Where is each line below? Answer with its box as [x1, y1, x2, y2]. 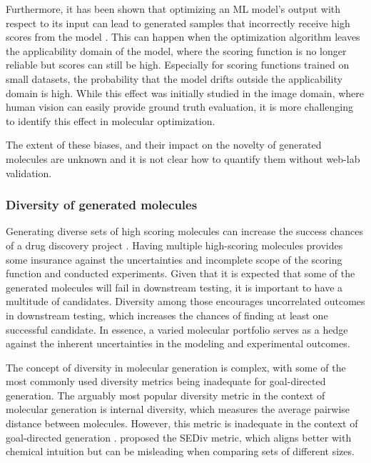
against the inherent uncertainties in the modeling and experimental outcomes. [6, 336, 350, 351]
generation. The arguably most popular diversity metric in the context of [6, 387, 325, 402]
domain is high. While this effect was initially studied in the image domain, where [6, 85, 365, 100]
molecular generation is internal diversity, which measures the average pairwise [6, 402, 350, 417]
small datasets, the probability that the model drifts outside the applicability [6, 71, 342, 86]
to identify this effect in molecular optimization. [6, 113, 215, 128]
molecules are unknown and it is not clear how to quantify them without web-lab [6, 151, 360, 166]
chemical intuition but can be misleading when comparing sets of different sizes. [6, 444, 355, 459]
